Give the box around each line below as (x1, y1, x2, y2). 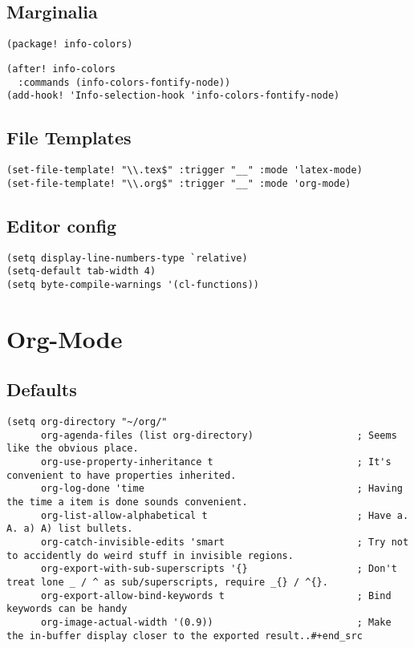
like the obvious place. (6, 443, 139, 455)
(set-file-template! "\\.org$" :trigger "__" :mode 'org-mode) (6, 177, 351, 189)
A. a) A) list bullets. (6, 523, 133, 535)
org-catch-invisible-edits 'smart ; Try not (40, 537, 409, 548)
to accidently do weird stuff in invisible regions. (6, 549, 294, 561)
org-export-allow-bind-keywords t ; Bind (40, 589, 392, 601)
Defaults (6, 377, 77, 402)
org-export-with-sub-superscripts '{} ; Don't (40, 563, 397, 575)
